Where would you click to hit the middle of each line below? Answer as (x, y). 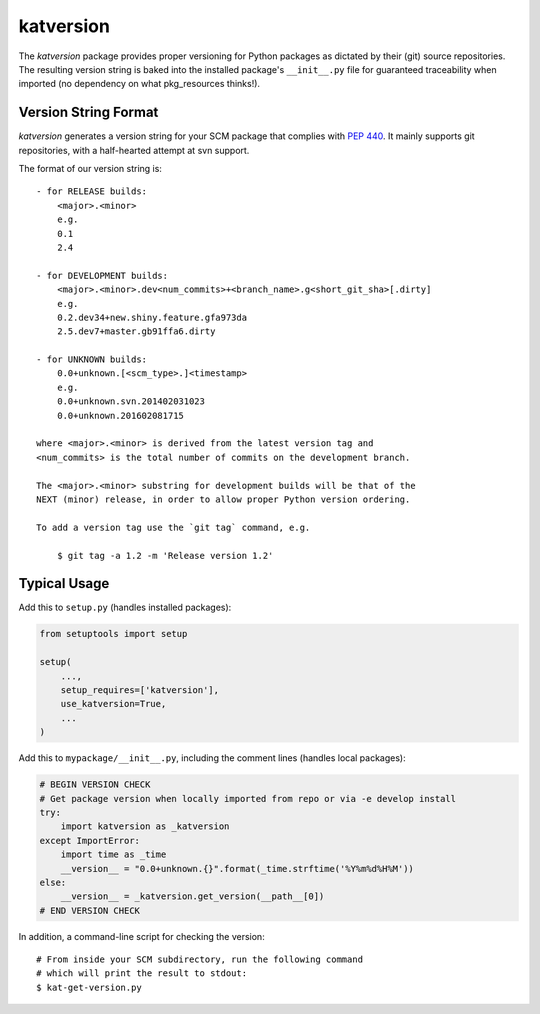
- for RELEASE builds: (92, 191)
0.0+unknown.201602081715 (120, 415)
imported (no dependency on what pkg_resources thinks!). (139, 84)
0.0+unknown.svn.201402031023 (130, 401)
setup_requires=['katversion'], (140, 690)
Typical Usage (64, 583)
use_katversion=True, (113, 704)
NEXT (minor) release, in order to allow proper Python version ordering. (223, 499)
